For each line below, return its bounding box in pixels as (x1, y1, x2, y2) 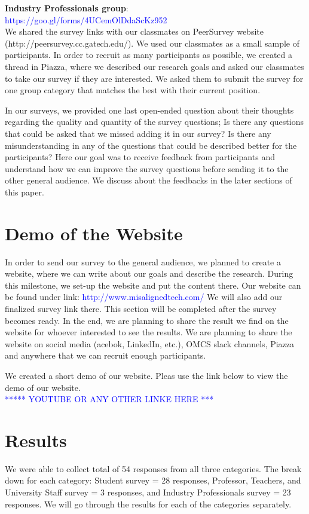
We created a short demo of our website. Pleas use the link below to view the (5, 369, 288, 381)
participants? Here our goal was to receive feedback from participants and (5, 151, 275, 163)
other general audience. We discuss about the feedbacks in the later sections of (5, 174, 292, 186)
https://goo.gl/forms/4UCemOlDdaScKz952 (5, 13, 167, 26)
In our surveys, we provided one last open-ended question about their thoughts (5, 103, 294, 116)
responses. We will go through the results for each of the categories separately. (5, 497, 292, 510)
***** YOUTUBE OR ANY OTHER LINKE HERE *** (5, 393, 214, 405)
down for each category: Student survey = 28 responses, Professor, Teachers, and (5, 474, 301, 487)
